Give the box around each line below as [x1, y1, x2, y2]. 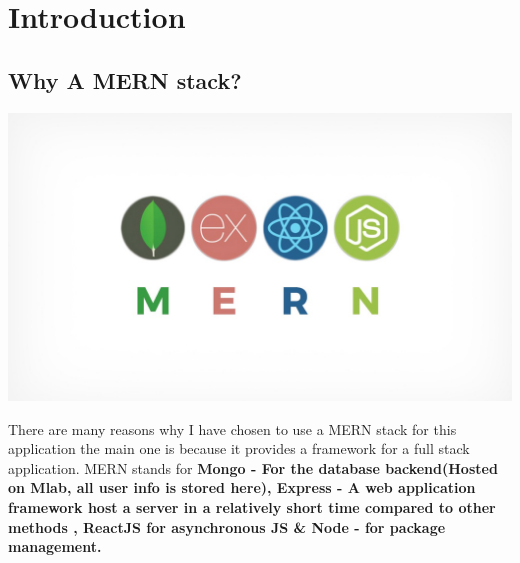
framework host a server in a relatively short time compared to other [8, 496, 496, 517]
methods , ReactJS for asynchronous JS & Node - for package [8, 516, 446, 537]
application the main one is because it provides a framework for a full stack [8, 438, 470, 459]
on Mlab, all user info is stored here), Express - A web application [8, 477, 476, 498]
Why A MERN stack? [8, 64, 242, 95]
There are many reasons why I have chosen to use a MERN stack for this [8, 418, 457, 439]
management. [8, 536, 102, 557]
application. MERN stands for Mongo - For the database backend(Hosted [8, 457, 498, 478]
